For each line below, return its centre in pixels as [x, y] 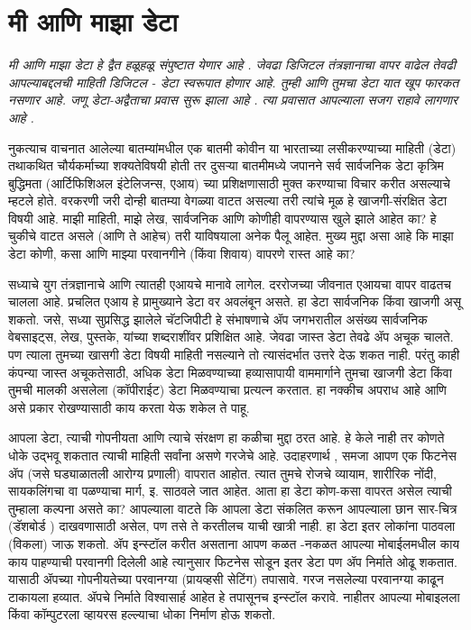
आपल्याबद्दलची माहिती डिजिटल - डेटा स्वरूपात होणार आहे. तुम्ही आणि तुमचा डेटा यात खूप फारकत [234, 82]
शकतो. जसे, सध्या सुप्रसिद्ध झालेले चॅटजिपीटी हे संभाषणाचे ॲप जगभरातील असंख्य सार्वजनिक [218, 319]
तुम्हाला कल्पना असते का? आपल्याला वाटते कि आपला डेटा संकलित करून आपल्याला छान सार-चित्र [233, 508]
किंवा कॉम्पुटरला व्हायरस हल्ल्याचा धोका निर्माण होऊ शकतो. [142, 614]
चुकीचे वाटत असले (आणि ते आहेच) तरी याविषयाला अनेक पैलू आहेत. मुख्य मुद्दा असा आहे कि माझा [231, 236]
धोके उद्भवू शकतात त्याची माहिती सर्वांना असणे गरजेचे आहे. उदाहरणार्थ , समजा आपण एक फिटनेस [232, 455]
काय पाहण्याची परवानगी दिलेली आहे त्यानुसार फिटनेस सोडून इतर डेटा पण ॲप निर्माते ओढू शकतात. [233, 561]
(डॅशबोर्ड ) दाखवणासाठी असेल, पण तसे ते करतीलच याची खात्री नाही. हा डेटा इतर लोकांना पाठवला [232, 526]
